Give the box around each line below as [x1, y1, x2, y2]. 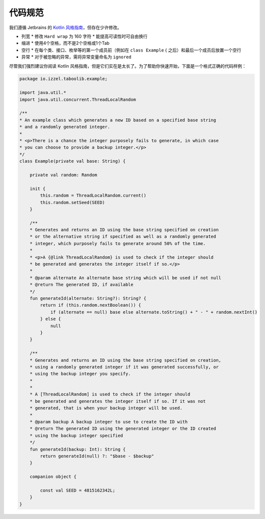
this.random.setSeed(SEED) [40, 199, 105, 205]
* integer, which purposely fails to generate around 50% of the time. [29, 241, 206, 246]
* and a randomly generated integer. [19, 124, 110, 130]
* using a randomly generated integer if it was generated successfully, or [29, 364, 219, 370]
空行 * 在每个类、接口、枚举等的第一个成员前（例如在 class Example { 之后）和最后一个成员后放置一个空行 [21, 47, 241, 53]
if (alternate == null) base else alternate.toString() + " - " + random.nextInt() [50, 309, 258, 315]
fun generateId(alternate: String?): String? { [29, 296, 147, 301]
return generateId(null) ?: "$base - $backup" [40, 453, 154, 459]
